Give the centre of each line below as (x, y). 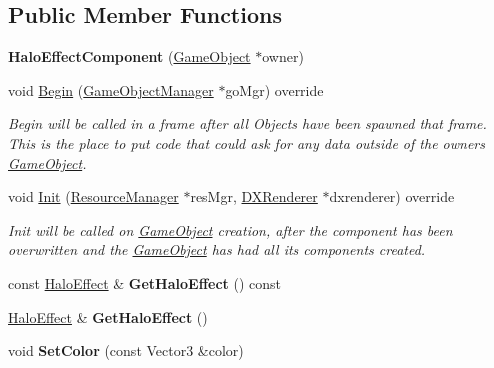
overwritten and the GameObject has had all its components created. (217, 249)
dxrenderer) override (392, 196)
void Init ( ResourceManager (93, 196)
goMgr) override (274, 89)
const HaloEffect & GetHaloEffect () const (145, 282)
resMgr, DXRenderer (254, 196)
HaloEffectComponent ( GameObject (129, 56)
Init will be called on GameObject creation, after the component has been (230, 229)
